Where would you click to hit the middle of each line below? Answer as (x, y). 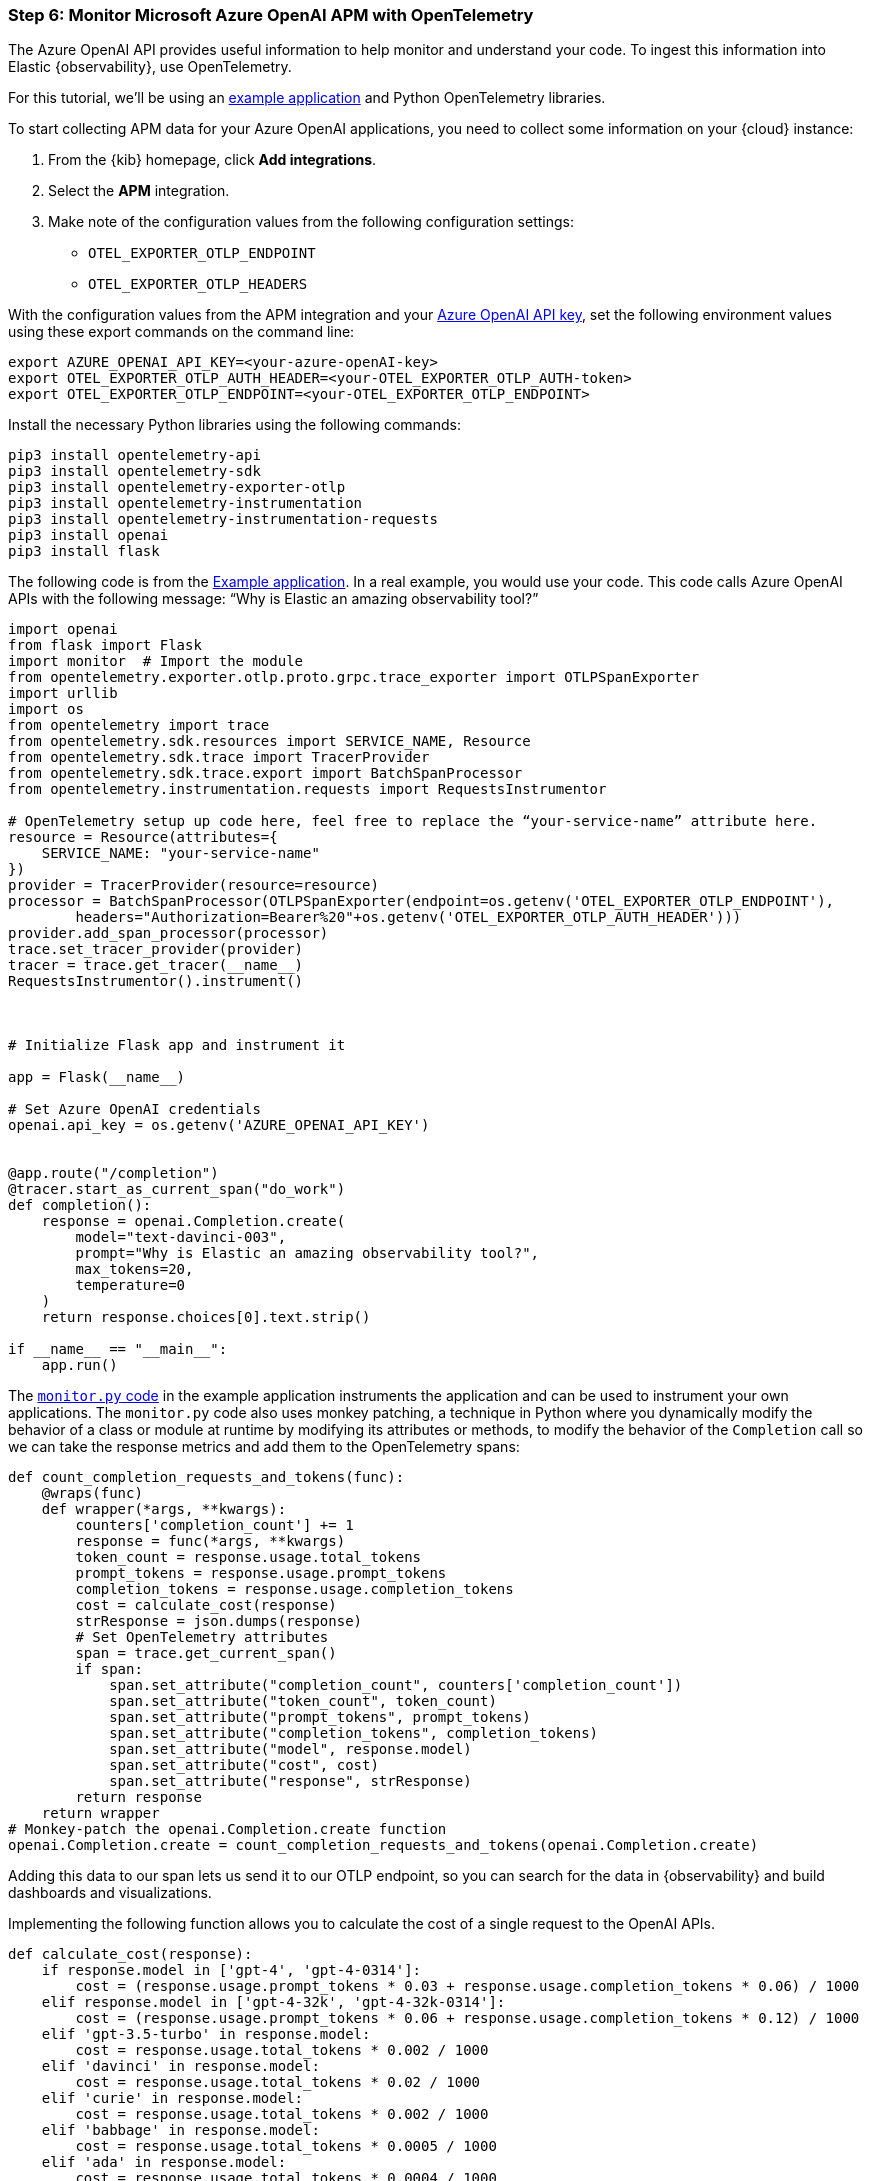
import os (46, 709)
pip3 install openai (88, 535)
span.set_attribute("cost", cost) (244, 1765)
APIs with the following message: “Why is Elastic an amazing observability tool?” (273, 599)
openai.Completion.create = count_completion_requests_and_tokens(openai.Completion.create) (383, 1845)
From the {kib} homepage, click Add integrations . (212, 160)
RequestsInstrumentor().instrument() (156, 981)
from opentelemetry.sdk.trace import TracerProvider (219, 757)
